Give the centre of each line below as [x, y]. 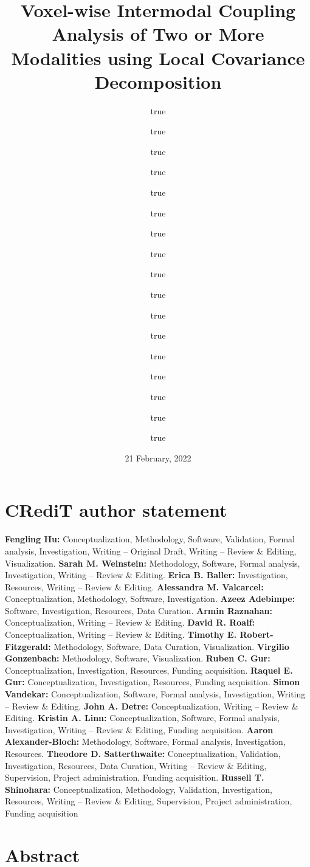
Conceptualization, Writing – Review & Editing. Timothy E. [121, 634]
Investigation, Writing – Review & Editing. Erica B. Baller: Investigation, [146, 575]
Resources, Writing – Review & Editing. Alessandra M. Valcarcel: [134, 586]
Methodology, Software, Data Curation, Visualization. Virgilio [171, 646]
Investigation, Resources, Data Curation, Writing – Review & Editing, [136, 765]
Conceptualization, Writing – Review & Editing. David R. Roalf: [130, 622]
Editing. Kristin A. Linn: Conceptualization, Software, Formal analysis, [142, 718]
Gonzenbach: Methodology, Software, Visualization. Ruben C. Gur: [138, 658]
